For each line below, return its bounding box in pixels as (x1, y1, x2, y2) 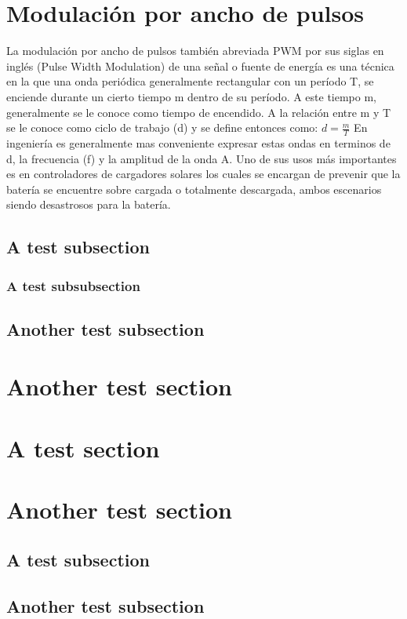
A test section (6, 431, 160, 464)
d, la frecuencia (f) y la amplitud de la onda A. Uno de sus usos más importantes (6, 150, 397, 166)
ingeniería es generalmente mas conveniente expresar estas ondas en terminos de (6, 134, 391, 151)
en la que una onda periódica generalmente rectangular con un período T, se (6, 73, 374, 89)
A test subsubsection (6, 275, 140, 295)
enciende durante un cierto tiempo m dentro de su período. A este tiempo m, (6, 88, 377, 104)
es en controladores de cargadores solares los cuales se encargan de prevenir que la (6, 166, 401, 182)
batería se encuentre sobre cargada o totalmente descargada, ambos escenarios (6, 180, 382, 197)
